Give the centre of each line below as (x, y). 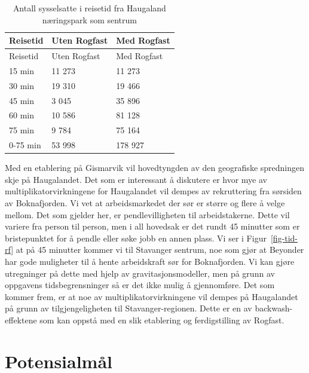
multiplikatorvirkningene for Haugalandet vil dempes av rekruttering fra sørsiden (153, 191)
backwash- (274, 308)
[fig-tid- (284, 238)
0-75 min (25, 145)
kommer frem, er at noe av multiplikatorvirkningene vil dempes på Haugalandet (152, 296)
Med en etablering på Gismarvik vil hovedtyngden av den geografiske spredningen (155, 168)
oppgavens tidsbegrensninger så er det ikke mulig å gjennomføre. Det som (140, 285)
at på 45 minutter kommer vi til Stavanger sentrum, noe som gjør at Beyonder (160, 250)
